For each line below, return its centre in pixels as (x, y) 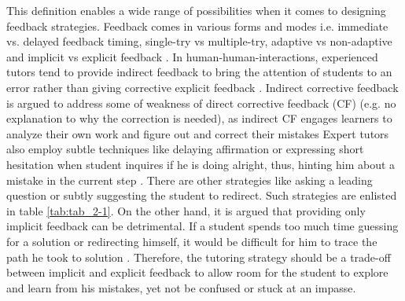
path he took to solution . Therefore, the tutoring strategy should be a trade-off (199, 257)
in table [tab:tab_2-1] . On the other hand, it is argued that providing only (186, 210)
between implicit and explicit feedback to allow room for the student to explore (197, 272)
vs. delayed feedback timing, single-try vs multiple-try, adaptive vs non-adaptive (199, 41)
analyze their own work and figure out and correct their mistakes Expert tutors (198, 133)
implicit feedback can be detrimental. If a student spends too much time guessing (202, 226)
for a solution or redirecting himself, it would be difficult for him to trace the (192, 241)
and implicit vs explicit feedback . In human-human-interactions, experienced (192, 56)
